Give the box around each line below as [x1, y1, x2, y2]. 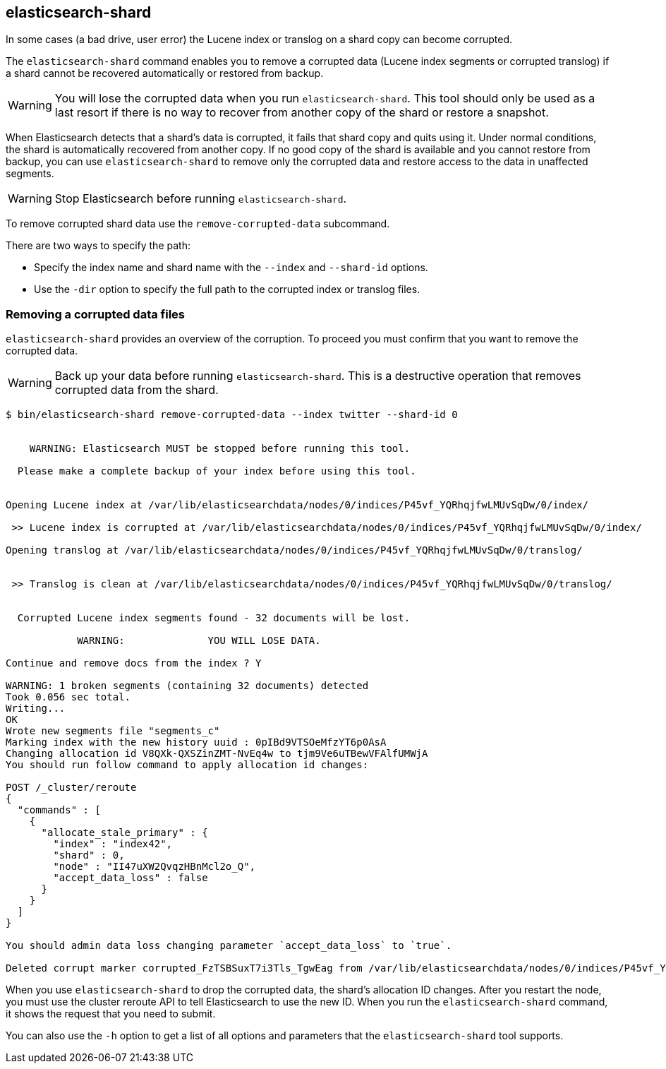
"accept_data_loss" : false [53, 872, 208, 884]
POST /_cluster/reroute [6, 782, 137, 794]
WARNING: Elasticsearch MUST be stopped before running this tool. [29, 443, 411, 455]
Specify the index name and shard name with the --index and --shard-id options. [34, 261, 428, 274]
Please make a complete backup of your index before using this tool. [17, 465, 416, 477]
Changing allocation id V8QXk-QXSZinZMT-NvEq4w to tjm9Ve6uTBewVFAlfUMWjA [6, 748, 428, 760]
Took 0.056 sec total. [6, 691, 131, 703]
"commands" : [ [17, 804, 101, 816]
